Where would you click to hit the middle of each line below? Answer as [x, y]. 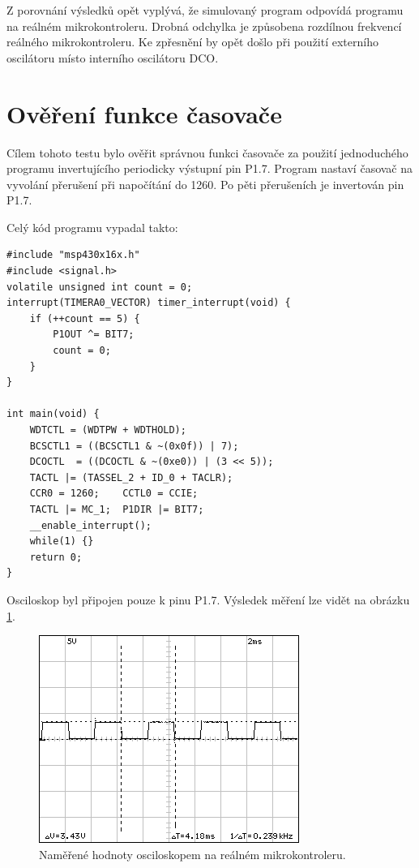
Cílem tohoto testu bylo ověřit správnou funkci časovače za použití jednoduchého [207, 152]
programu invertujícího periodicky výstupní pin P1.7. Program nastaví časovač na [210, 168]
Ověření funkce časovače [144, 113]
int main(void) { [53, 414]
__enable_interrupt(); [90, 525]
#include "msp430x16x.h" [73, 255]
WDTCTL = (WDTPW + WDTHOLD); [108, 430]
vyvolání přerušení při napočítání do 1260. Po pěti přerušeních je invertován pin [205, 184]
